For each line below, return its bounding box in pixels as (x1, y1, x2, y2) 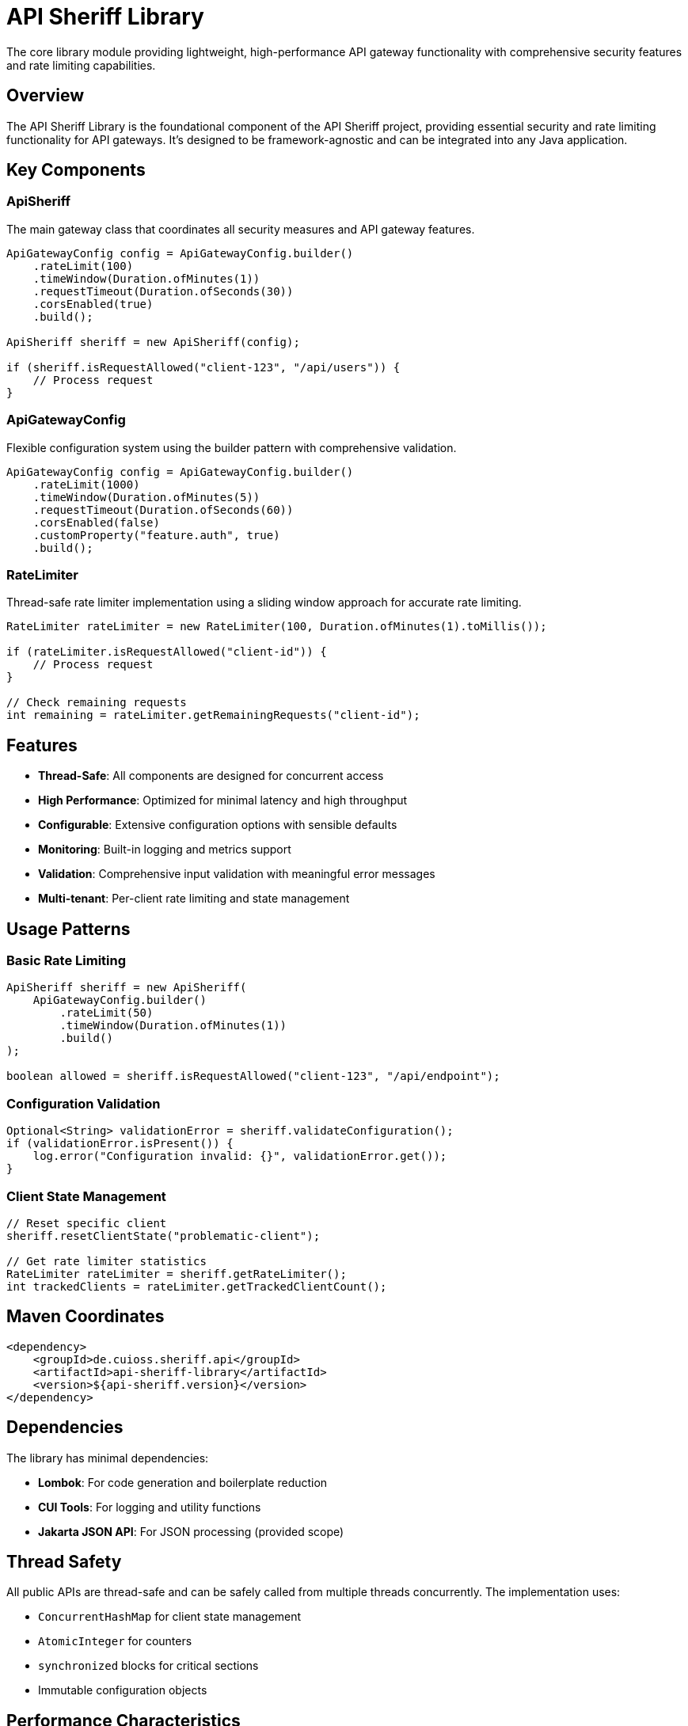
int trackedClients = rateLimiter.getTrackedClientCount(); (6, 1279, 387, 1293)
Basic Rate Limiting (6, 952, 127, 968)
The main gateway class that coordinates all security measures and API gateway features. (6, 222, 475, 236)
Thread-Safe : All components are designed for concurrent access (38, 769, 384, 783)
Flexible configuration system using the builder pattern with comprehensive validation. (6, 440, 457, 454)
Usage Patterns (6, 918, 131, 939)
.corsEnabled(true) (32, 297, 154, 310)
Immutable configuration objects (38, 1683, 207, 1697)
